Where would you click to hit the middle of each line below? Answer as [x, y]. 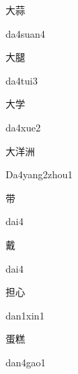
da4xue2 [23, 127]
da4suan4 [25, 33]
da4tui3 [22, 80]
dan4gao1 [26, 362]
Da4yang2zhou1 [39, 174]
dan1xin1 [25, 315]
